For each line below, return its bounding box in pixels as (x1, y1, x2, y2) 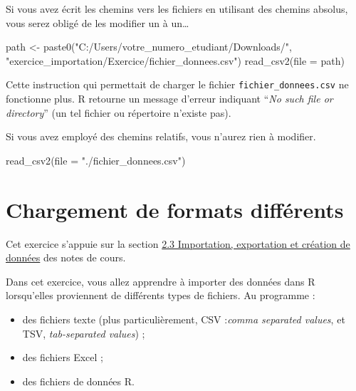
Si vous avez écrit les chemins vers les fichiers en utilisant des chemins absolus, (6, 1, 348, 16)
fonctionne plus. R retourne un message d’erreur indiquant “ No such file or (6, 91, 333, 106)
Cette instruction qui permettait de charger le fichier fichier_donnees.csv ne (6, 77, 349, 92)
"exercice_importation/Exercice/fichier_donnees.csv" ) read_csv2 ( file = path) (6, 53, 345, 68)
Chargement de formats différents (6, 194, 344, 224)
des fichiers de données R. (22, 373, 135, 388)
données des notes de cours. (6, 250, 126, 265)
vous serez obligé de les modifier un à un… (6, 15, 189, 30)
